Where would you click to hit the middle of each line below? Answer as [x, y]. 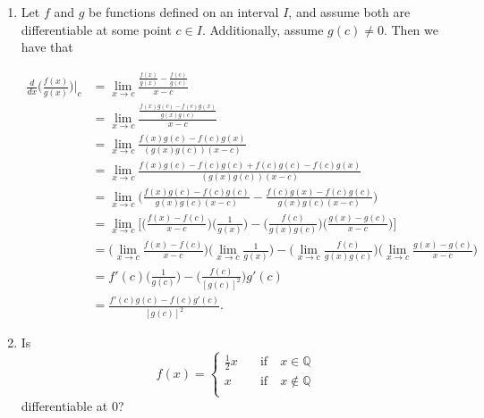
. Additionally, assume [263, 29]
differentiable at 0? [72, 405]
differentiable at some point [96, 29]
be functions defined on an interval [184, 12]
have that [47, 47]
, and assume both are [349, 12]
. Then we [411, 29]
